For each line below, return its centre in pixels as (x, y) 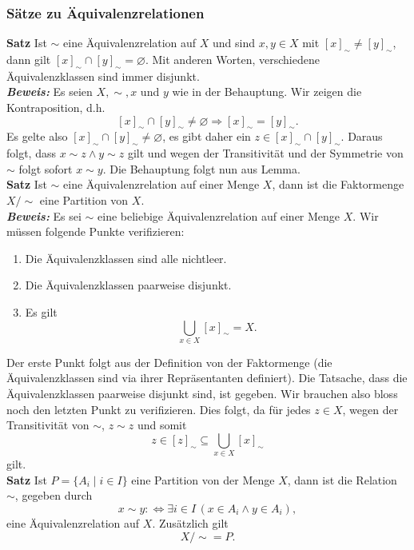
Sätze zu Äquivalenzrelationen (105, 12)
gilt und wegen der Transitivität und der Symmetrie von (265, 153)
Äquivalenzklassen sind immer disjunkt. (103, 76)
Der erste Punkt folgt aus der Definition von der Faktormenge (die (169, 362)
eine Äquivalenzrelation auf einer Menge (161, 184)
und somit (162, 425)
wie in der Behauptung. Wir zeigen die (267, 92)
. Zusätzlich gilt (190, 522)
